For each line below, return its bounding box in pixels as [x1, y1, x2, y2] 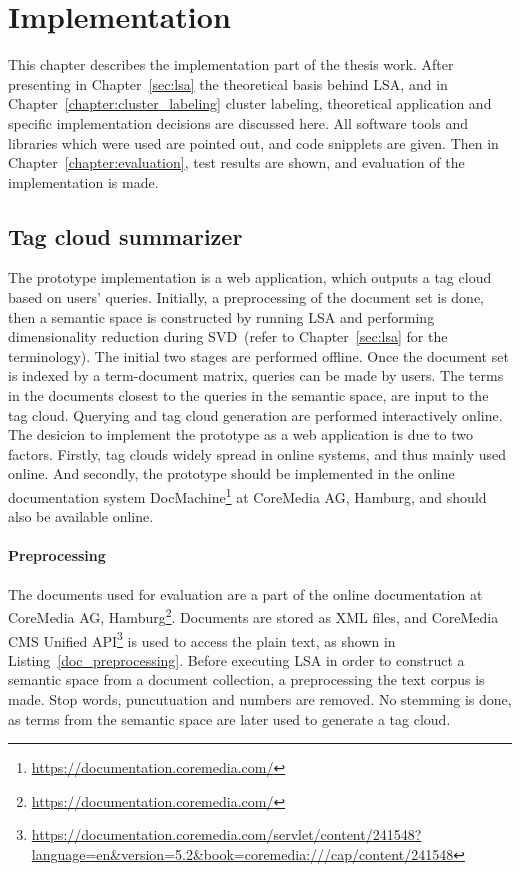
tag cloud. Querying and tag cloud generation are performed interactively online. [8, 404, 503, 425]
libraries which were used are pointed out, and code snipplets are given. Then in [8, 132, 499, 153]
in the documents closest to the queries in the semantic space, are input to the [8, 385, 489, 406]
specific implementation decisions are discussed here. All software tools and [8, 112, 468, 133]
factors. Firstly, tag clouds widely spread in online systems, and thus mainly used [8, 443, 507, 464]
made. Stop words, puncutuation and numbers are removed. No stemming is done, [8, 688, 512, 709]
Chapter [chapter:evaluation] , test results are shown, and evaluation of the [8, 152, 465, 173]
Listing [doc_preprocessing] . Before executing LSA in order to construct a [8, 649, 465, 670]
